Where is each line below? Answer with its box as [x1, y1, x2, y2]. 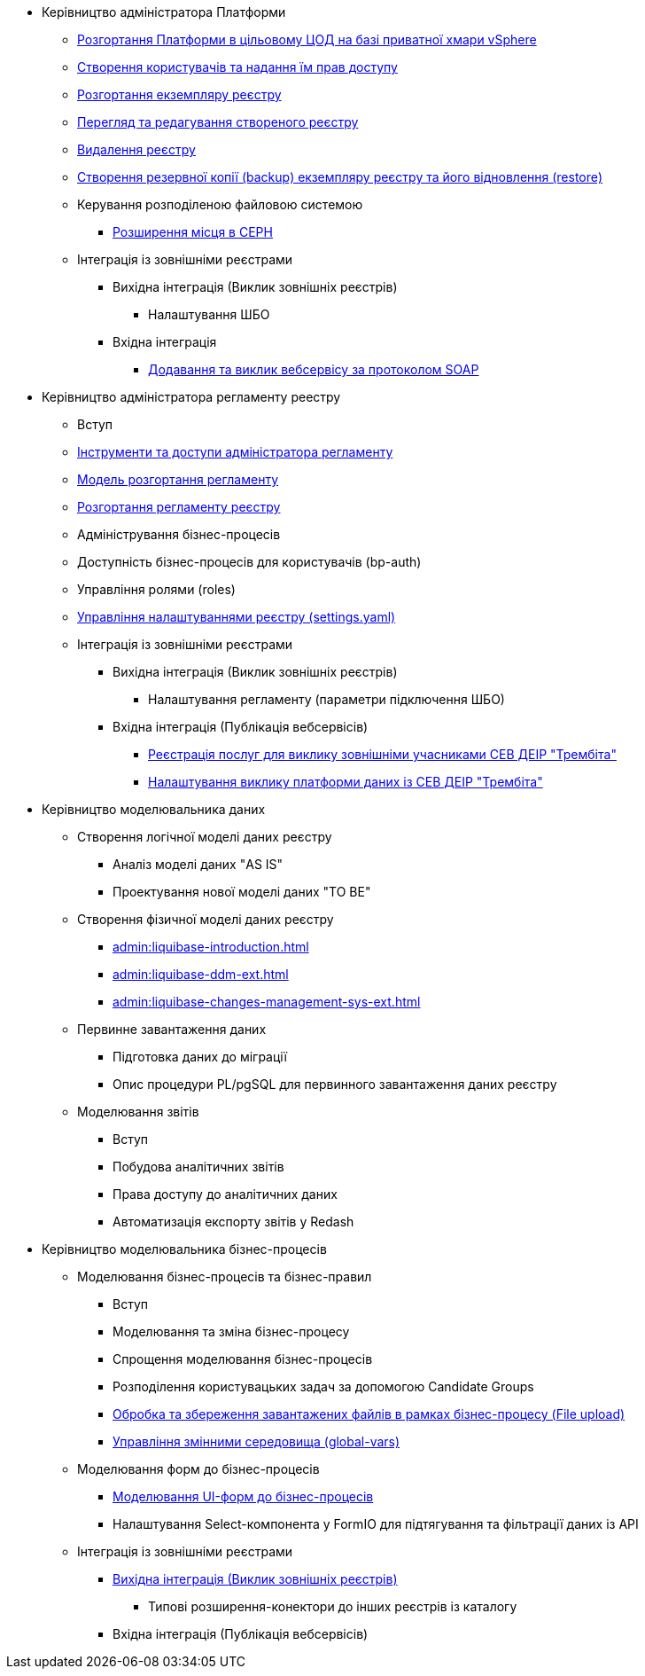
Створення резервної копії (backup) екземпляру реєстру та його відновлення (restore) [77, 169, 603, 184]
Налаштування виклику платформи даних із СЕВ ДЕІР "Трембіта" [148, 774, 543, 789]
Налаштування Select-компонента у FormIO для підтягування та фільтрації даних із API [113, 1516, 639, 1531]
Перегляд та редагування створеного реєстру [77, 114, 359, 129]
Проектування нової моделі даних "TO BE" [113, 884, 371, 899]
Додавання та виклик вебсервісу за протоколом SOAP [148, 362, 479, 377]
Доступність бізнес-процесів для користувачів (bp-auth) [77, 554, 422, 569]
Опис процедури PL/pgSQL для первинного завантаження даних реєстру [113, 1077, 557, 1092]
